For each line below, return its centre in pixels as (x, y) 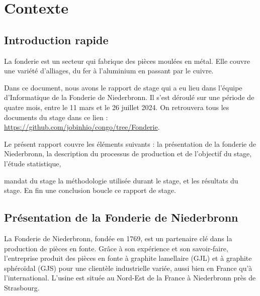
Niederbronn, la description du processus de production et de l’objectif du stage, (128, 154)
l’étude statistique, (33, 163)
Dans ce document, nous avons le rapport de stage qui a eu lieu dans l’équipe (123, 87)
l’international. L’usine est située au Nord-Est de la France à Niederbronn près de (130, 278)
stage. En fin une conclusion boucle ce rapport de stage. (90, 190)
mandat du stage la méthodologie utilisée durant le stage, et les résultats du (121, 180)
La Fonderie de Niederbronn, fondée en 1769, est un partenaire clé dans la (118, 238)
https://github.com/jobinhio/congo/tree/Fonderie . (82, 127)
